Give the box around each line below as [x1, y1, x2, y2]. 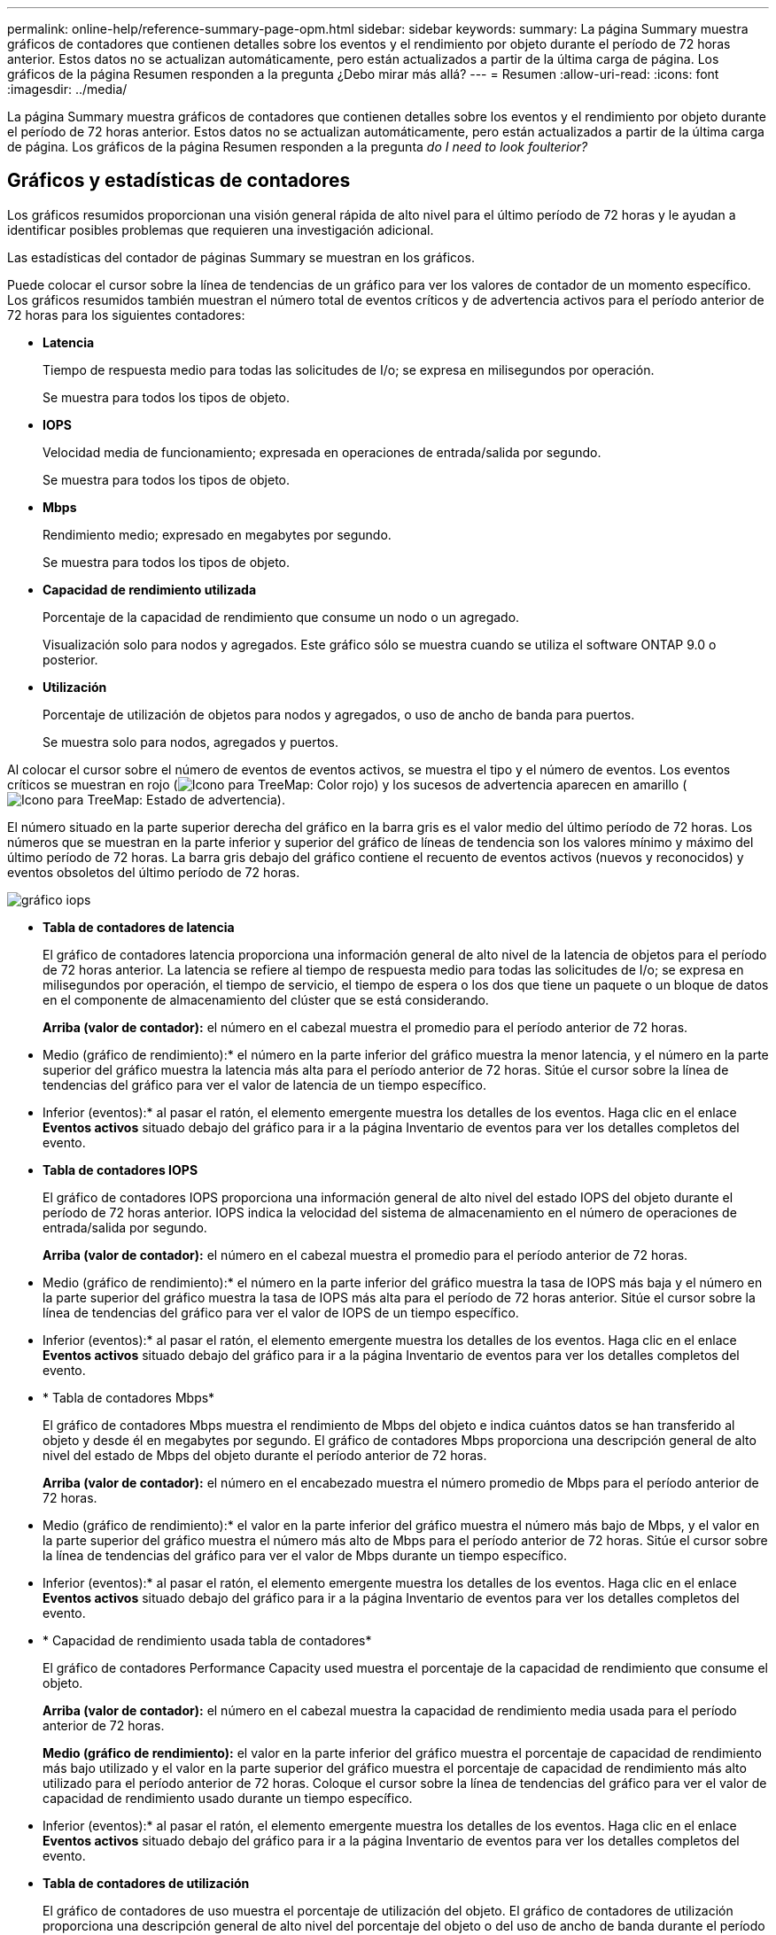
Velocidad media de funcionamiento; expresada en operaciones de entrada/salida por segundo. [43, 444, 601, 460]
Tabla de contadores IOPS [43, 1162, 198, 1177]
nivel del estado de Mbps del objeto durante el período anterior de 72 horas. [43, 1447, 487, 1463]
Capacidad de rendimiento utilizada [43, 581, 257, 597]
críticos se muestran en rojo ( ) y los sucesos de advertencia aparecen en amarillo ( [7, 776, 687, 792]
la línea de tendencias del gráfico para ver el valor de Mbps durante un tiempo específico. [43, 1547, 567, 1563]
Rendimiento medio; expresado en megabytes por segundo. [43, 526, 392, 542]
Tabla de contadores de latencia [43, 919, 235, 935]
